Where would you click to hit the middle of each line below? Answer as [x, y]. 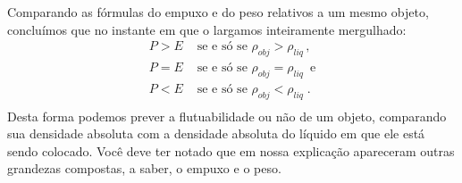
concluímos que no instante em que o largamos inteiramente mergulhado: [207, 29]
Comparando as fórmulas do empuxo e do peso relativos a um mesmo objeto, [218, 12]
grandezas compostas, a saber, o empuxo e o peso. [144, 168]
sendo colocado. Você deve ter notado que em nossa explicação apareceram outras [231, 150]
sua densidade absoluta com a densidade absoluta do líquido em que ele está [216, 133]
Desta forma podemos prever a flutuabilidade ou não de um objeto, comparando [227, 116]
